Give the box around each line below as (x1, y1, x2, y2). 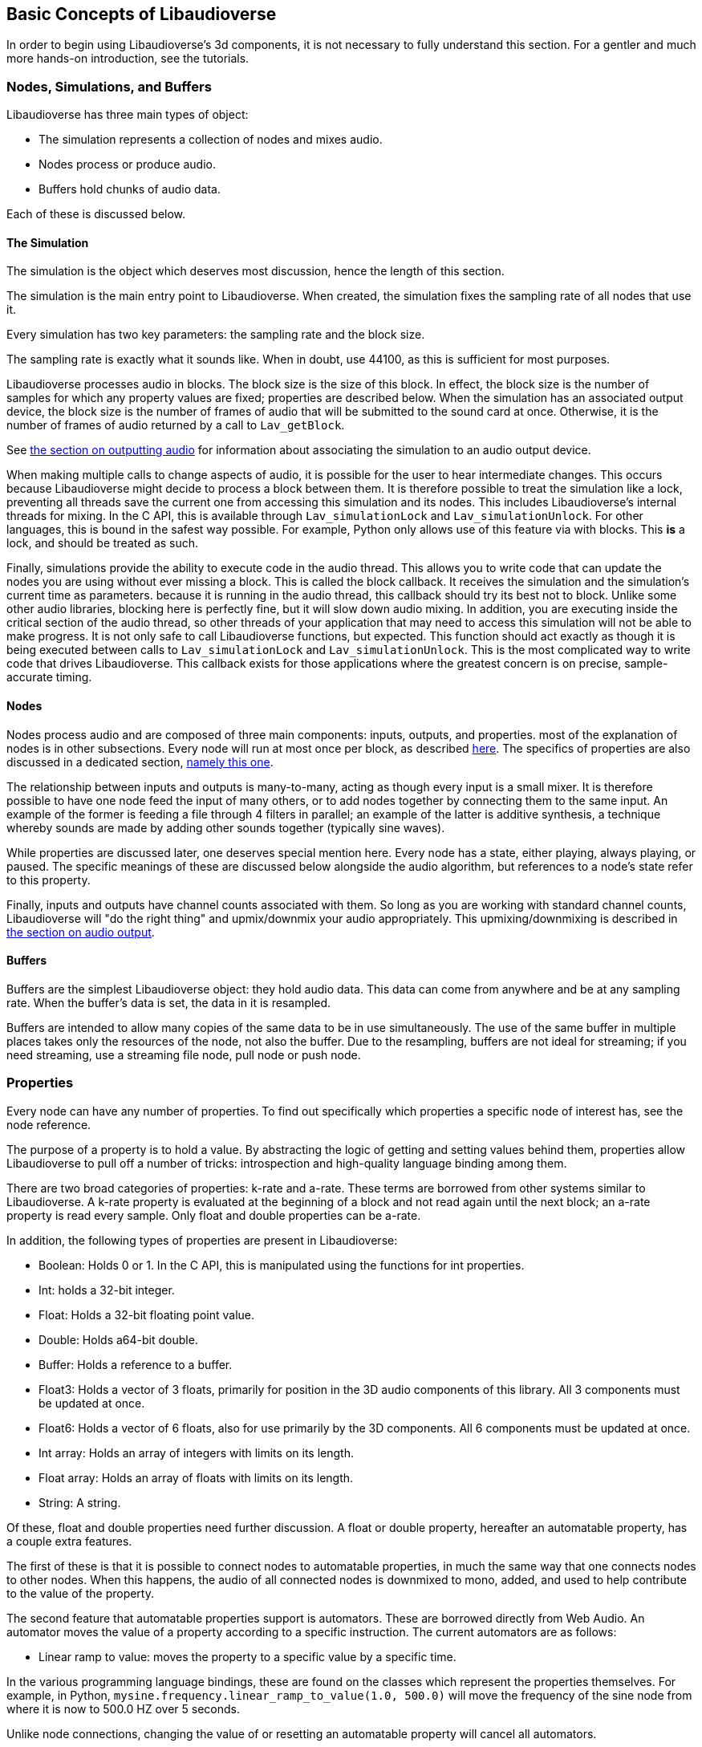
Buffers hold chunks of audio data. (39, 182, 221, 197)
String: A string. (39, 1495, 121, 1509)
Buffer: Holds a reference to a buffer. (39, 1357, 233, 1371)
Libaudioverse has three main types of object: (6, 108, 249, 122)
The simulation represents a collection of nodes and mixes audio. (39, 132, 383, 147)
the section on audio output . (6, 924, 155, 939)
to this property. (6, 872, 91, 887)
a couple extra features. (6, 1534, 132, 1548)
